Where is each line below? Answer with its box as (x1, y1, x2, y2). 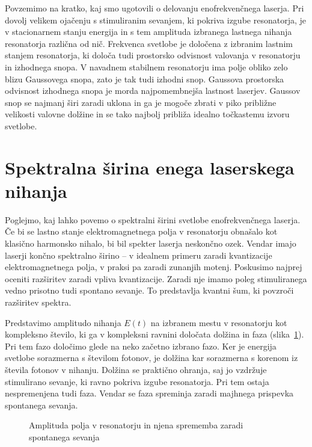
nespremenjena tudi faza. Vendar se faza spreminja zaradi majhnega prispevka (5, 387, 294, 399)
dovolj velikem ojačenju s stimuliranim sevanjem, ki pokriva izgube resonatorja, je (5, 13, 306, 26)
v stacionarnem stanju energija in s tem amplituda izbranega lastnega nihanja (5, 25, 292, 38)
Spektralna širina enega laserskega (5, 155, 295, 179)
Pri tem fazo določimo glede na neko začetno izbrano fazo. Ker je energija (5, 339, 277, 352)
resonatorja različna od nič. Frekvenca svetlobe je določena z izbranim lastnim (5, 37, 293, 49)
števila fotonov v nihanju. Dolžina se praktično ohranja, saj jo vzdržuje (5, 363, 267, 375)
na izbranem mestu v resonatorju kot (150, 316, 287, 328)
